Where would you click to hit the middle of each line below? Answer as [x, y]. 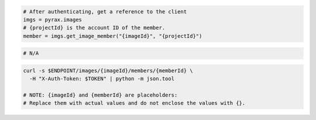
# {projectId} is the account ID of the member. [94, 28]
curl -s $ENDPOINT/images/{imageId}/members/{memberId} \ [108, 70]
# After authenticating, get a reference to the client [105, 11]
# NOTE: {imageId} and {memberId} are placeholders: [100, 95]
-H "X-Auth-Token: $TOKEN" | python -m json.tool [102, 79]
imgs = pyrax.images [52, 20]
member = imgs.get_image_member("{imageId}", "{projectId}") [113, 36]
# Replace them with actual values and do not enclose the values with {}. [134, 103]
